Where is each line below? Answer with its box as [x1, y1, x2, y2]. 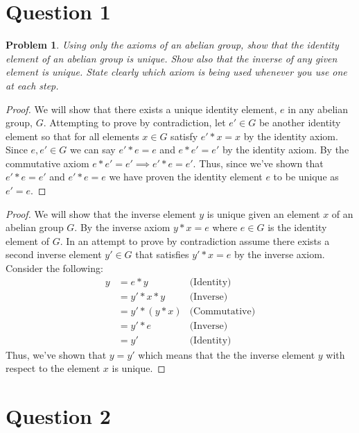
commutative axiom [6, 155, 89, 170]
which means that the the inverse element [138, 347, 315, 362]
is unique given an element [207, 206, 320, 221]
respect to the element [6, 361, 100, 375]
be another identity [259, 115, 341, 130]
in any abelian [288, 101, 349, 116]
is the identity [268, 220, 327, 235]
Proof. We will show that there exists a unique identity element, [6, 101, 277, 116]
